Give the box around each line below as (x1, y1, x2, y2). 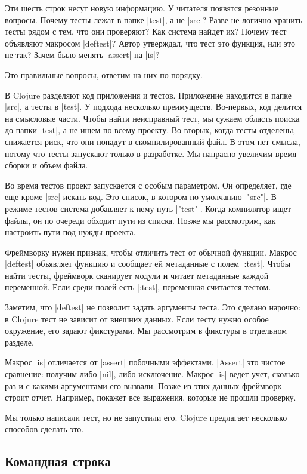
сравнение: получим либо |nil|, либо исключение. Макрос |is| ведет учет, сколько (5, 368, 300, 380)
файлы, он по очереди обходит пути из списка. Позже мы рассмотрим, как (5, 214, 276, 226)
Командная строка (5, 452, 111, 470)
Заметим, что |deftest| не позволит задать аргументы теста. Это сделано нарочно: (5, 301, 301, 313)
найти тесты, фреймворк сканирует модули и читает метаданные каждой (5, 269, 269, 281)
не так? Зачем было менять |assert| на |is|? (5, 48, 160, 61)
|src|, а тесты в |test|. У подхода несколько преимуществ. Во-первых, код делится (5, 100, 302, 113)
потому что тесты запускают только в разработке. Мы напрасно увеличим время (5, 147, 297, 159)
